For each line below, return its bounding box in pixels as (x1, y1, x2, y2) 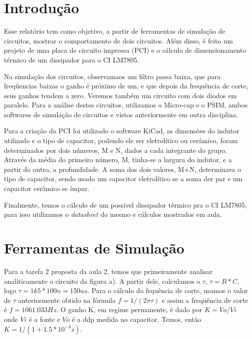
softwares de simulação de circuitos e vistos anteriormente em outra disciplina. (4, 109, 238, 119)
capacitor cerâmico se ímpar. (4, 183, 90, 193)
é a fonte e (29, 314, 60, 324)
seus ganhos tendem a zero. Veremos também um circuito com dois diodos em (4, 90, 237, 100)
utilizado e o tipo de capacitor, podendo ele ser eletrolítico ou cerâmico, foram (4, 135, 238, 146)
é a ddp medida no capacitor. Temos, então (72, 314, 201, 324)
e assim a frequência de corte (162, 295, 248, 305)
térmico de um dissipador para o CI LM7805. (4, 54, 139, 64)
